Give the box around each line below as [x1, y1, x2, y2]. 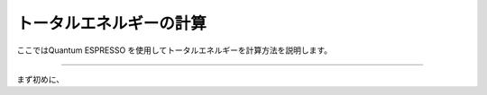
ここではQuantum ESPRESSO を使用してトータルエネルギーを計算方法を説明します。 [16, 45, 333, 56]
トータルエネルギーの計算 [16, 13, 207, 33]
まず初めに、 [16, 73, 65, 84]
